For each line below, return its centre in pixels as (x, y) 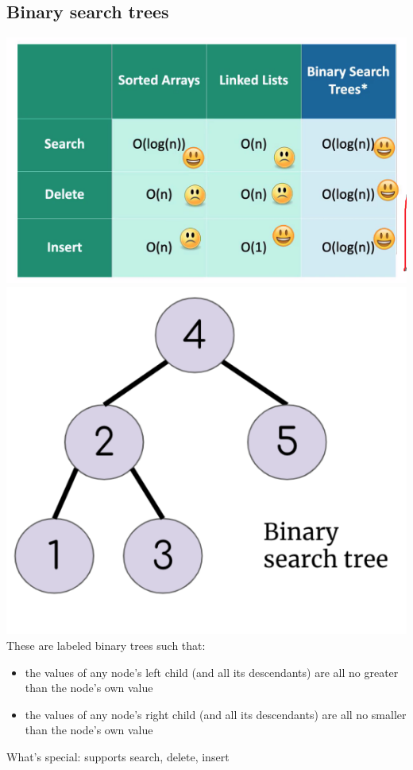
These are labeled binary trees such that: (106, 646)
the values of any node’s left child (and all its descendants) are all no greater (212, 672)
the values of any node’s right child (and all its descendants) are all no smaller (216, 714)
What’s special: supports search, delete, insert (118, 757)
